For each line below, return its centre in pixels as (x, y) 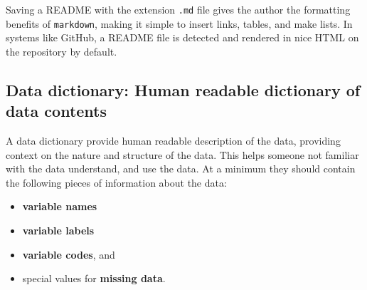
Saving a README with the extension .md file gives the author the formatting (178, 9)
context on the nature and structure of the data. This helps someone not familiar (182, 154)
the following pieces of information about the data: (116, 182)
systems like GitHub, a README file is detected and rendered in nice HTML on (182, 37)
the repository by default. (62, 51)
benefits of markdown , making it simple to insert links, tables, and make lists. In (179, 23)
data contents (57, 111)
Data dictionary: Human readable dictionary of (183, 89)
